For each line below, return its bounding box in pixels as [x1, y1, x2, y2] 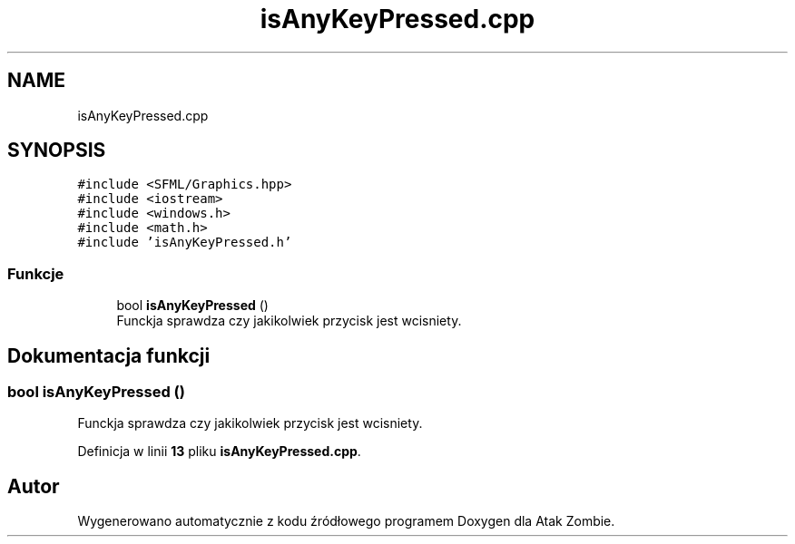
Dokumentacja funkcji [7, 344, 211, 367]
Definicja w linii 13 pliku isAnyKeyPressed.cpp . [77, 443, 361, 460]
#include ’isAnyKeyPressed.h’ [77, 235, 292, 250]
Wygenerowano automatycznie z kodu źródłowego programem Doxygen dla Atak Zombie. [77, 513, 615, 529]
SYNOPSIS [7, 139, 106, 162]
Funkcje [7, 264, 64, 283]
